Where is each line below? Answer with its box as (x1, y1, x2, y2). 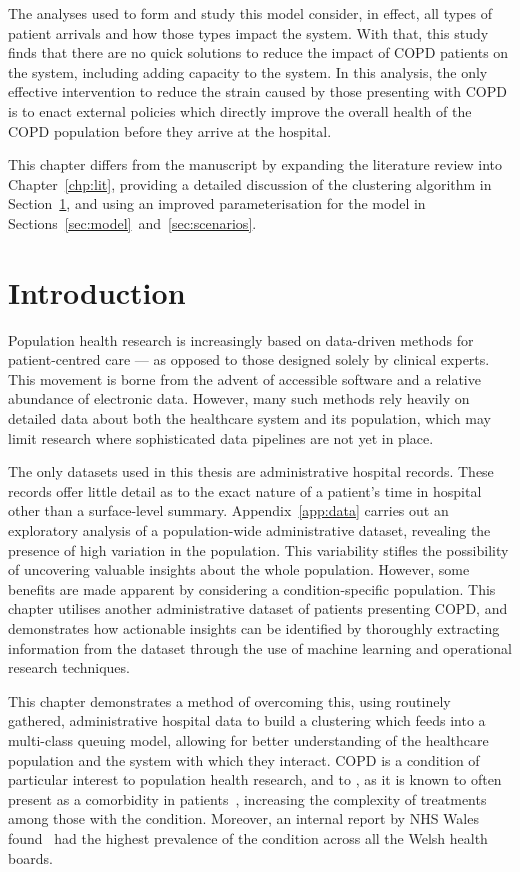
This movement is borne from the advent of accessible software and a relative (8, 368, 481, 389)
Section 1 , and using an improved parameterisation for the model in (8, 193, 426, 214)
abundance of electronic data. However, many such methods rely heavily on (8, 388, 470, 409)
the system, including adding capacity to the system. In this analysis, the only (8, 61, 488, 82)
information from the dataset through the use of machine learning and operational (8, 637, 513, 658)
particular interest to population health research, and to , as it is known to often (8, 769, 502, 790)
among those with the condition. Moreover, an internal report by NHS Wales (8, 808, 479, 829)
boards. (8, 847, 53, 868)
